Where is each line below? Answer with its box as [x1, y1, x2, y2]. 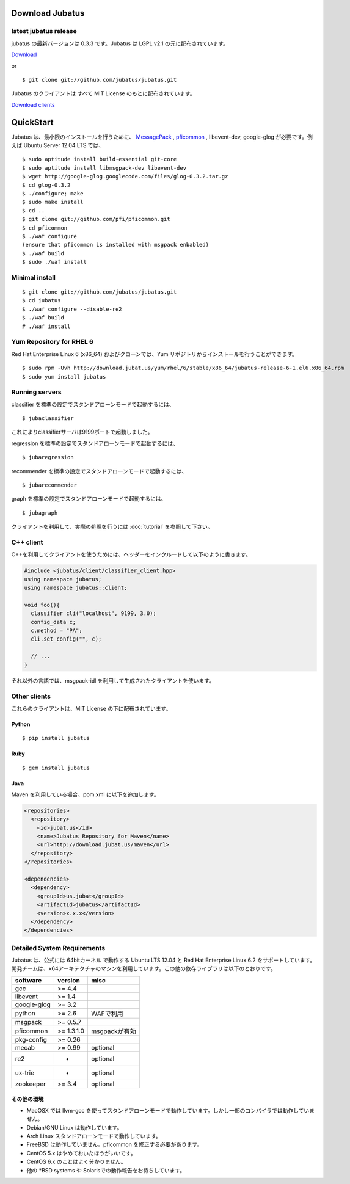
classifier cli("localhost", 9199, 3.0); [31, 610, 157, 617]
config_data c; [31, 619, 76, 625]
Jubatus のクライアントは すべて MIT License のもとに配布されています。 [11, 90, 195, 97]
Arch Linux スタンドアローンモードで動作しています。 [26, 1133, 161, 1140]
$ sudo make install [22, 198, 84, 206]
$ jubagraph [22, 509, 58, 516]
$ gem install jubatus [22, 764, 90, 771]
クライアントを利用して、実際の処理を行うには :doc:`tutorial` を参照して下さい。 [11, 523, 213, 531]
